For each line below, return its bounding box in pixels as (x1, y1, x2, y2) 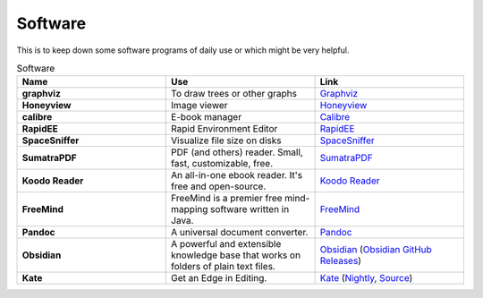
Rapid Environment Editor (171, 123, 278, 135)
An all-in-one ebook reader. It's (171, 169, 303, 182)
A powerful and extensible (171, 238, 282, 251)
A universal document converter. (171, 226, 309, 239)
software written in (210, 203, 290, 216)
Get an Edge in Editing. (171, 272, 267, 285)
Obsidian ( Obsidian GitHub (319, 243, 433, 256)
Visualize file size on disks (171, 134, 282, 147)
